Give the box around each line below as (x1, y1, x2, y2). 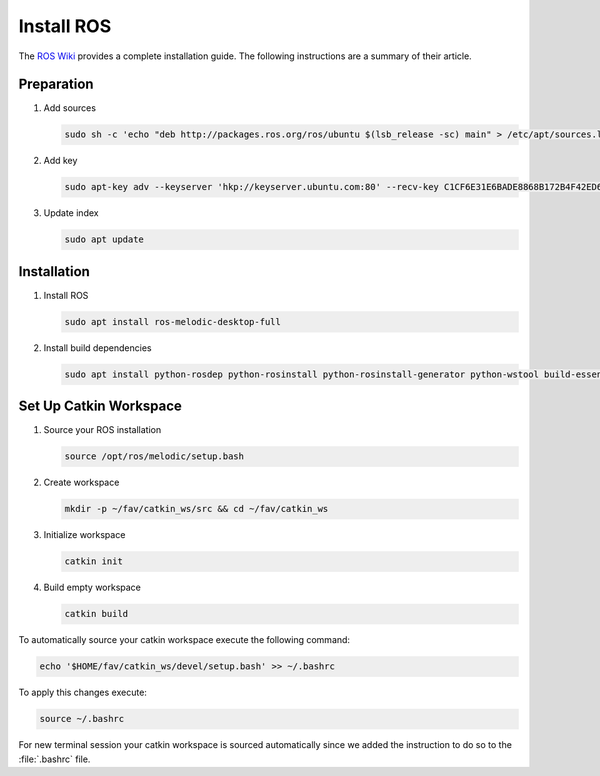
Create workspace (43, 476, 120, 489)
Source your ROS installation (43, 424, 162, 436)
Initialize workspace (43, 529, 126, 541)
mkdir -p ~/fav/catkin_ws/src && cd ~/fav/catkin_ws (64, 503, 329, 515)
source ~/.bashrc (39, 713, 125, 725)
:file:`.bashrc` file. (18, 753, 91, 765)
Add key (43, 155, 78, 167)
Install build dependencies (43, 341, 152, 354)
